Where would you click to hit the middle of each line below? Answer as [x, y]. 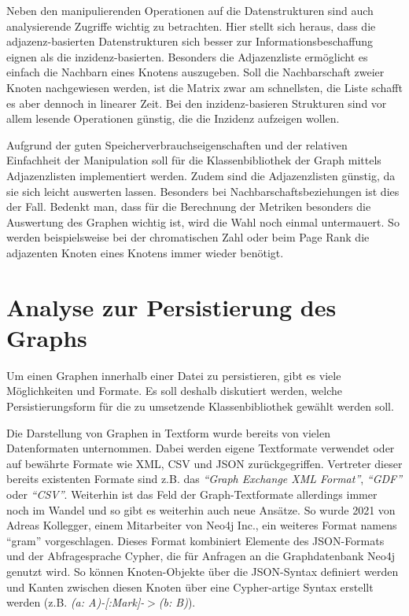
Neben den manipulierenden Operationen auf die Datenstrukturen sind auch [190, 10]
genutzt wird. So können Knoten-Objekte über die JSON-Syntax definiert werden [203, 571]
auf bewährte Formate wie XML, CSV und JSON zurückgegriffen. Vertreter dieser [204, 463]
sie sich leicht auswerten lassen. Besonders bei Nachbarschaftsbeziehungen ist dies [203, 191]
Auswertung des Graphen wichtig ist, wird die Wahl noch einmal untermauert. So [203, 221]
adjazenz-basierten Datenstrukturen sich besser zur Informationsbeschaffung [190, 41]
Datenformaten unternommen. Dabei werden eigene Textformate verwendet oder [201, 448]
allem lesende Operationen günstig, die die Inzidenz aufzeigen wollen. [173, 118]
